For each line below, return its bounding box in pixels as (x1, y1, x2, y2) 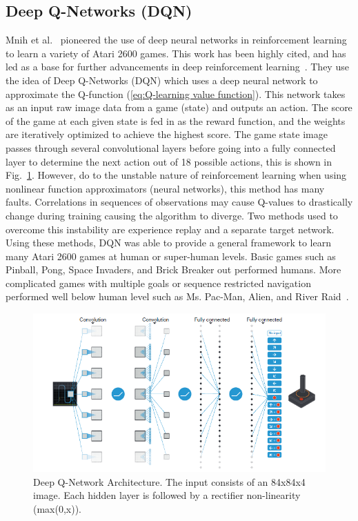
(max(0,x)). (33, 502, 82, 516)
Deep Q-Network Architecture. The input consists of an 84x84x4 (33, 474, 306, 489)
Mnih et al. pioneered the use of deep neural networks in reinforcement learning (6, 32, 347, 47)
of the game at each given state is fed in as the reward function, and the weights (6, 113, 346, 128)
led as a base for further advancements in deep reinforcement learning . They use (6, 59, 349, 74)
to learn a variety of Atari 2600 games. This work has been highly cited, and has (6, 46, 346, 60)
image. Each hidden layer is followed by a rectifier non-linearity (33, 488, 301, 502)
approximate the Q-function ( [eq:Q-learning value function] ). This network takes (6, 86, 346, 101)
